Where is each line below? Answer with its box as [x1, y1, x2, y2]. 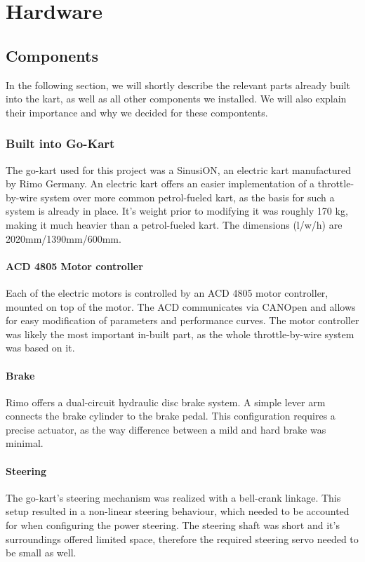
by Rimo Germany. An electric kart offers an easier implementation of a [6, 176, 315, 191]
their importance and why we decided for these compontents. [6, 105, 268, 119]
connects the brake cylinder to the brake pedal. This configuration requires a [6, 408, 336, 423]
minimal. [6, 436, 44, 450]
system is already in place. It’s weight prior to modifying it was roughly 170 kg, [6, 203, 348, 218]
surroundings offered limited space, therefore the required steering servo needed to [6, 531, 359, 546]
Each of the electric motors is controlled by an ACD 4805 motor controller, [6, 285, 328, 300]
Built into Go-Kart [6, 135, 115, 152]
